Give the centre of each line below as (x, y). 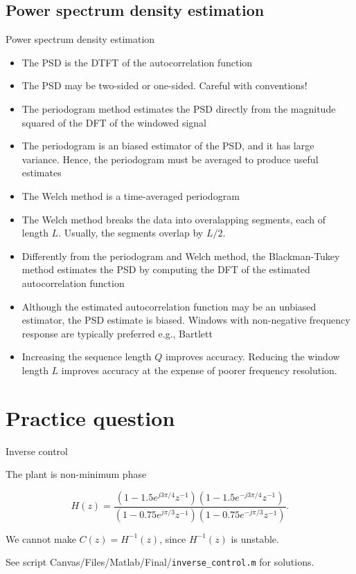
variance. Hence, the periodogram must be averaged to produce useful (170, 159)
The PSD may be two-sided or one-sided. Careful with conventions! (164, 85)
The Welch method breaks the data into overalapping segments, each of (173, 219)
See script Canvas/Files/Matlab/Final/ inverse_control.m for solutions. (160, 562)
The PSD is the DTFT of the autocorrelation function (137, 62)
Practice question (90, 417)
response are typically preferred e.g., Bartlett (117, 333)
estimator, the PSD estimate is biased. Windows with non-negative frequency (186, 320)
